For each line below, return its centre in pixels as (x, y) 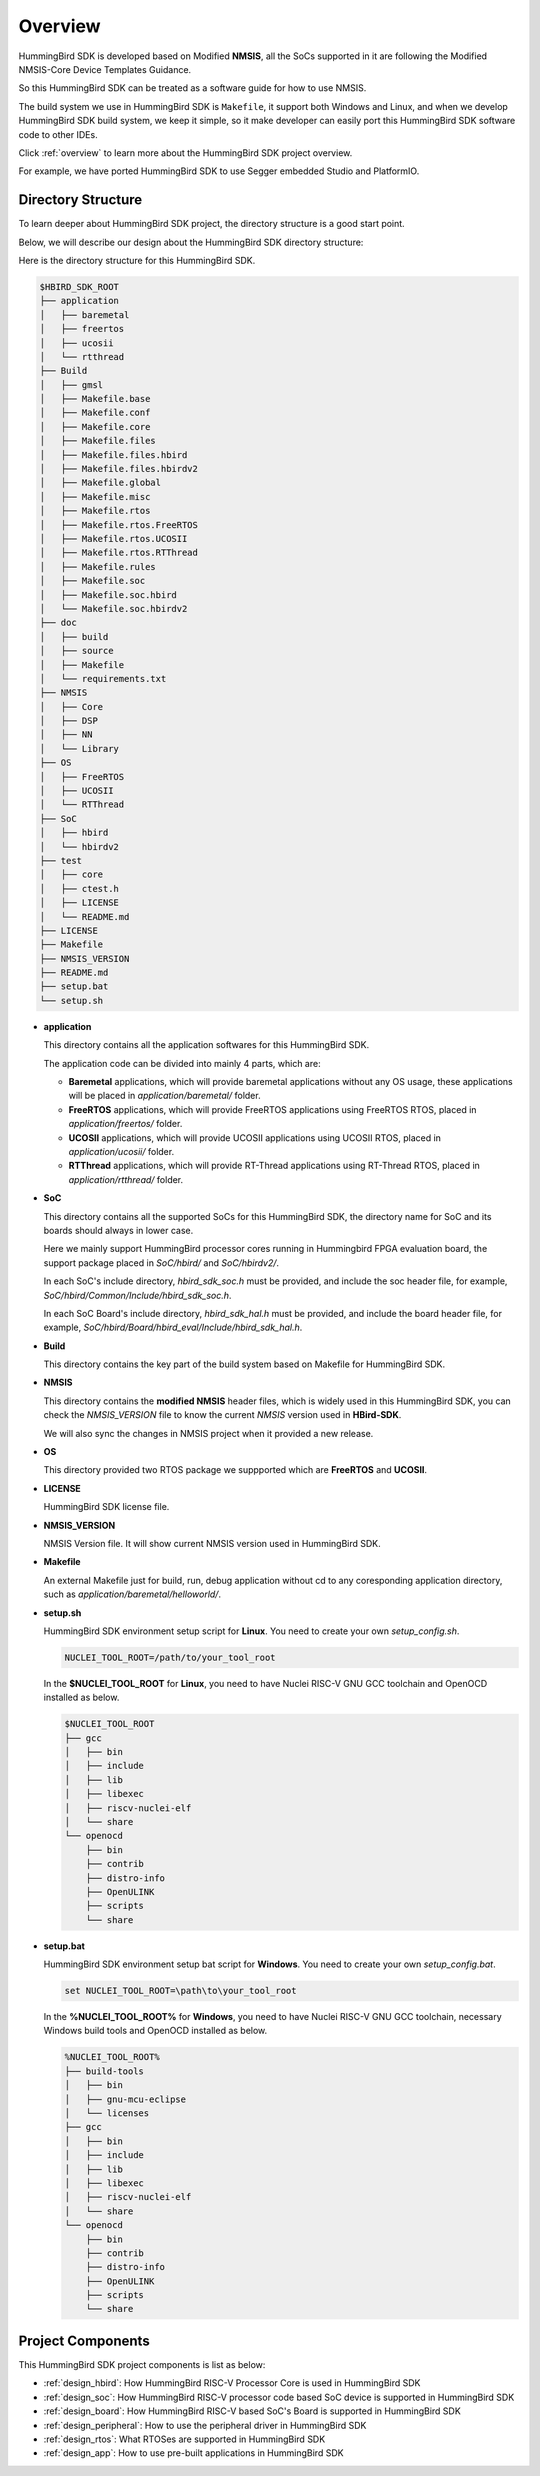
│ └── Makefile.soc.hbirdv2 (113, 608)
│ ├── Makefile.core (95, 426)
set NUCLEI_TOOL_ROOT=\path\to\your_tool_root (180, 1991)
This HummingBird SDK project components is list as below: (142, 2364)
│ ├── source (76, 651)
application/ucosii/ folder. (121, 1151)
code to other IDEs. (58, 134)
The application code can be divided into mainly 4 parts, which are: (182, 1063)
